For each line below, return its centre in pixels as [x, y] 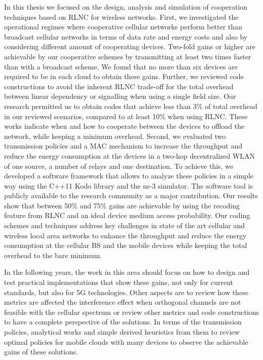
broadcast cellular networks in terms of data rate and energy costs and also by [126, 36]
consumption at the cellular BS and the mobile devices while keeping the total [126, 245]
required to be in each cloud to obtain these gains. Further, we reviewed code [124, 76]
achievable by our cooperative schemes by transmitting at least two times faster [128, 56]
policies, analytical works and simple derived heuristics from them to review [122, 332]
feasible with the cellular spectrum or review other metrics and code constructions [132, 312]
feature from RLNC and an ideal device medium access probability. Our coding [127, 215]
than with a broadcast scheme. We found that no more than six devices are [121, 66]
